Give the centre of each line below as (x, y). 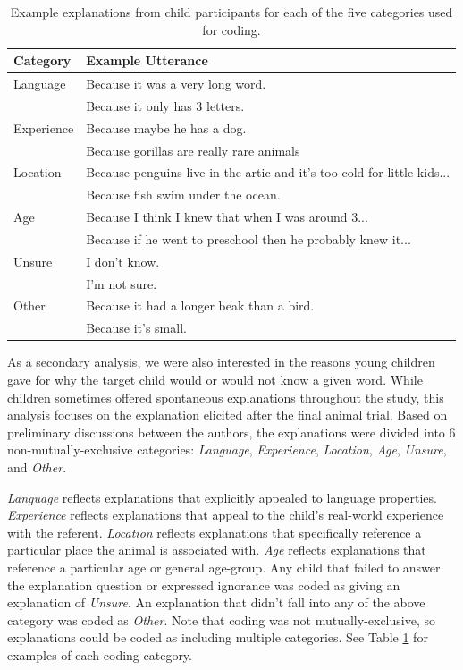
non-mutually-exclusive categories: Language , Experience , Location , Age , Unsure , (227, 449)
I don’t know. (123, 261)
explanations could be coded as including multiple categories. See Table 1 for (218, 637)
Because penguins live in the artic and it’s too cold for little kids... (268, 172)
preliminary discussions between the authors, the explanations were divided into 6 (231, 432)
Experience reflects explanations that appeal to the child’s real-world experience (226, 515)
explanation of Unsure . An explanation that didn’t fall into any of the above (216, 602)
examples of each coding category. (100, 654)
